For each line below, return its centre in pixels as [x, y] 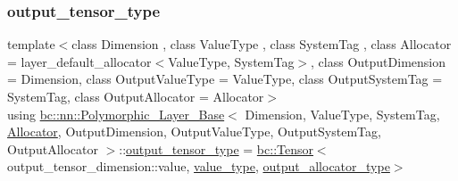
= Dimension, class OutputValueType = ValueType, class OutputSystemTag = [225, 79]
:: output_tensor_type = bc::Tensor [216, 148]
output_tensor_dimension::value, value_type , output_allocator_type [199, 166]
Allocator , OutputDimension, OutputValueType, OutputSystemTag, [194, 132]
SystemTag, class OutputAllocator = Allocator [136, 96]
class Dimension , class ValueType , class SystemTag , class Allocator [262, 44]
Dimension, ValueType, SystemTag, [342, 114]
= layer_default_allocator [79, 61]
